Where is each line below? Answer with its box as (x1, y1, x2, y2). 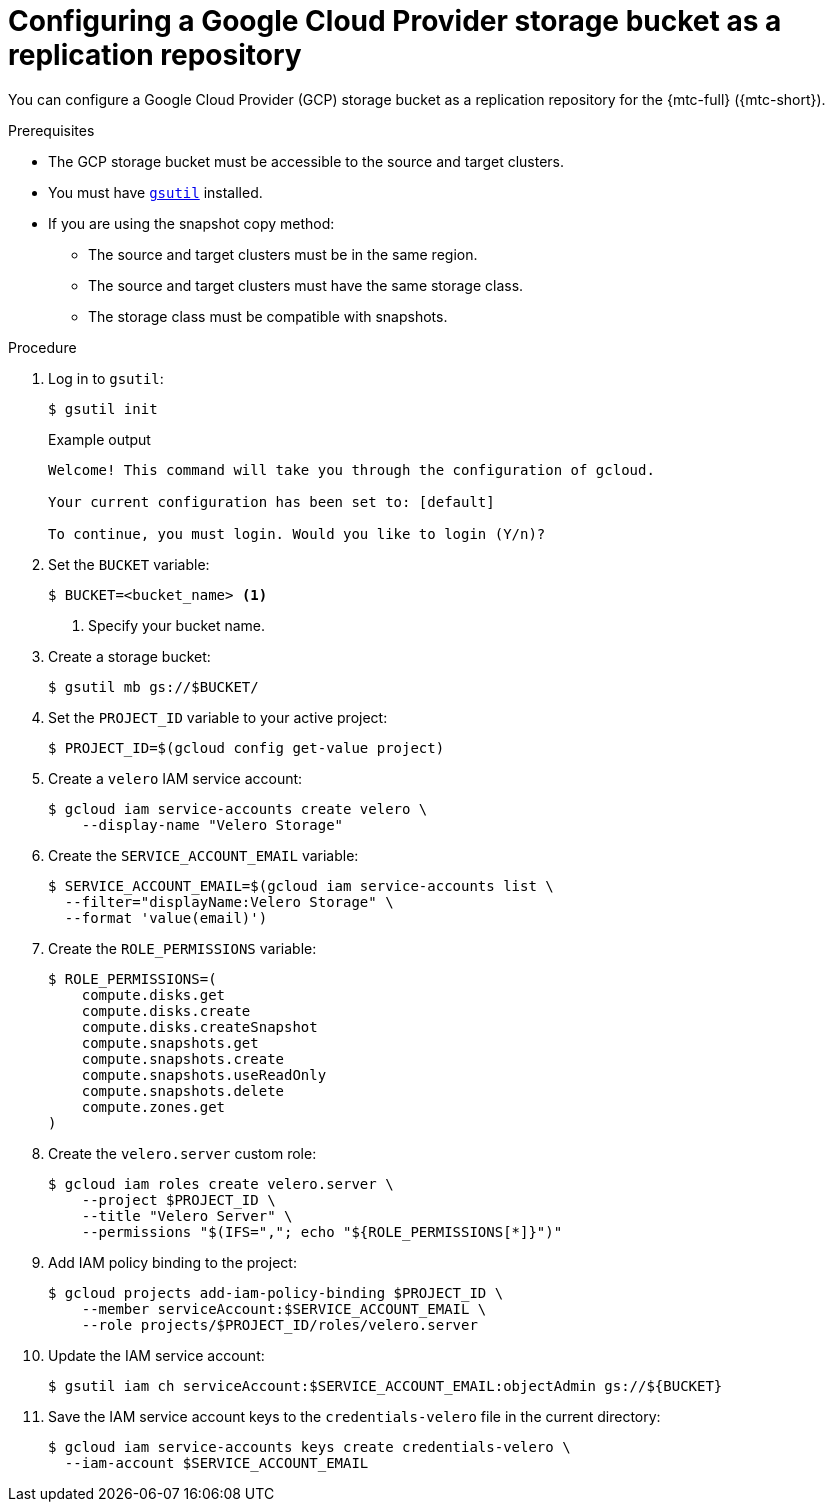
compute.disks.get (81, 986, 226, 1003)
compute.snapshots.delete (81, 1082, 285, 1099)
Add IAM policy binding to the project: (48, 1253, 297, 1271)
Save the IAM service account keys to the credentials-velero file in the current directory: (48, 1407, 661, 1425)
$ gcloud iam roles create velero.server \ (48, 1175, 394, 1192)
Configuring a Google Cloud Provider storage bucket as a (8, 4, 782, 38)
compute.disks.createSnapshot (81, 1018, 318, 1035)
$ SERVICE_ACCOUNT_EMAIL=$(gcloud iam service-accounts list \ (48, 877, 554, 894)
